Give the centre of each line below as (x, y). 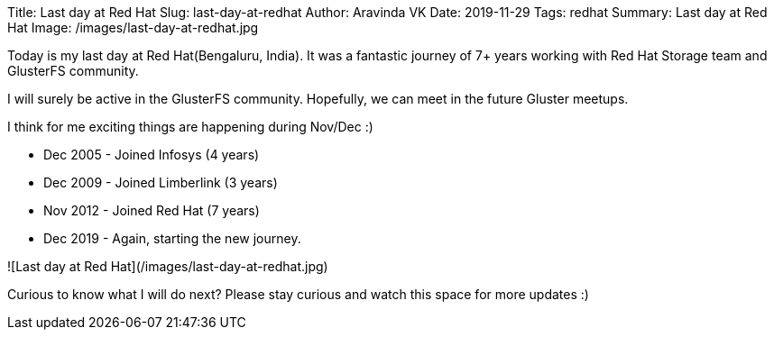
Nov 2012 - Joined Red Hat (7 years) (152, 210)
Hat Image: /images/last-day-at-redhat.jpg (133, 27)
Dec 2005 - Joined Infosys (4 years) (152, 155)
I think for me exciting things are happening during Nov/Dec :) (190, 127)
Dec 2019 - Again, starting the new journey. (172, 238)
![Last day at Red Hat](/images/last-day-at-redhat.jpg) (168, 266)
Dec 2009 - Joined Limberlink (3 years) (161, 182)
